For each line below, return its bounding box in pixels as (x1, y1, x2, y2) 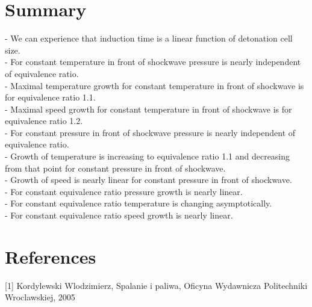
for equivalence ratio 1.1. (5, 91, 96, 104)
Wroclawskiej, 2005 (5, 291, 75, 303)
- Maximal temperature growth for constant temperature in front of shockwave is (5, 79, 304, 91)
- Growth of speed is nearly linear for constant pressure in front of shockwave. (5, 173, 292, 186)
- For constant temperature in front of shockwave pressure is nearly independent (5, 55, 301, 68)
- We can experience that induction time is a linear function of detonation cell (5, 32, 293, 45)
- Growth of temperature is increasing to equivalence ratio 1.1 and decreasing (5, 150, 290, 163)
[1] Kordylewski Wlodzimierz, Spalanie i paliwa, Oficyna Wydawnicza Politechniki (5, 279, 308, 291)
